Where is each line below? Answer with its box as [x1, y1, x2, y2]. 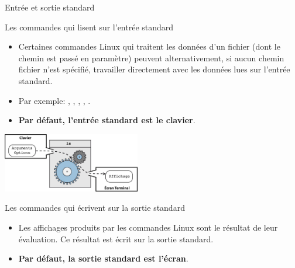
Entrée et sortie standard [5, 1, 95, 13]
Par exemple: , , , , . [18, 94, 91, 106]
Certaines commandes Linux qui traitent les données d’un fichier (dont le [18, 40, 280, 53]
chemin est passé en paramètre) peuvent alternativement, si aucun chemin [18, 51, 284, 64]
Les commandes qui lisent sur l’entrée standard [5, 20, 174, 33]
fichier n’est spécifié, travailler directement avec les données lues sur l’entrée [18, 63, 290, 75]
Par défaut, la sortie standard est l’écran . [18, 252, 188, 264]
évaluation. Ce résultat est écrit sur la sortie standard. [18, 232, 214, 245]
